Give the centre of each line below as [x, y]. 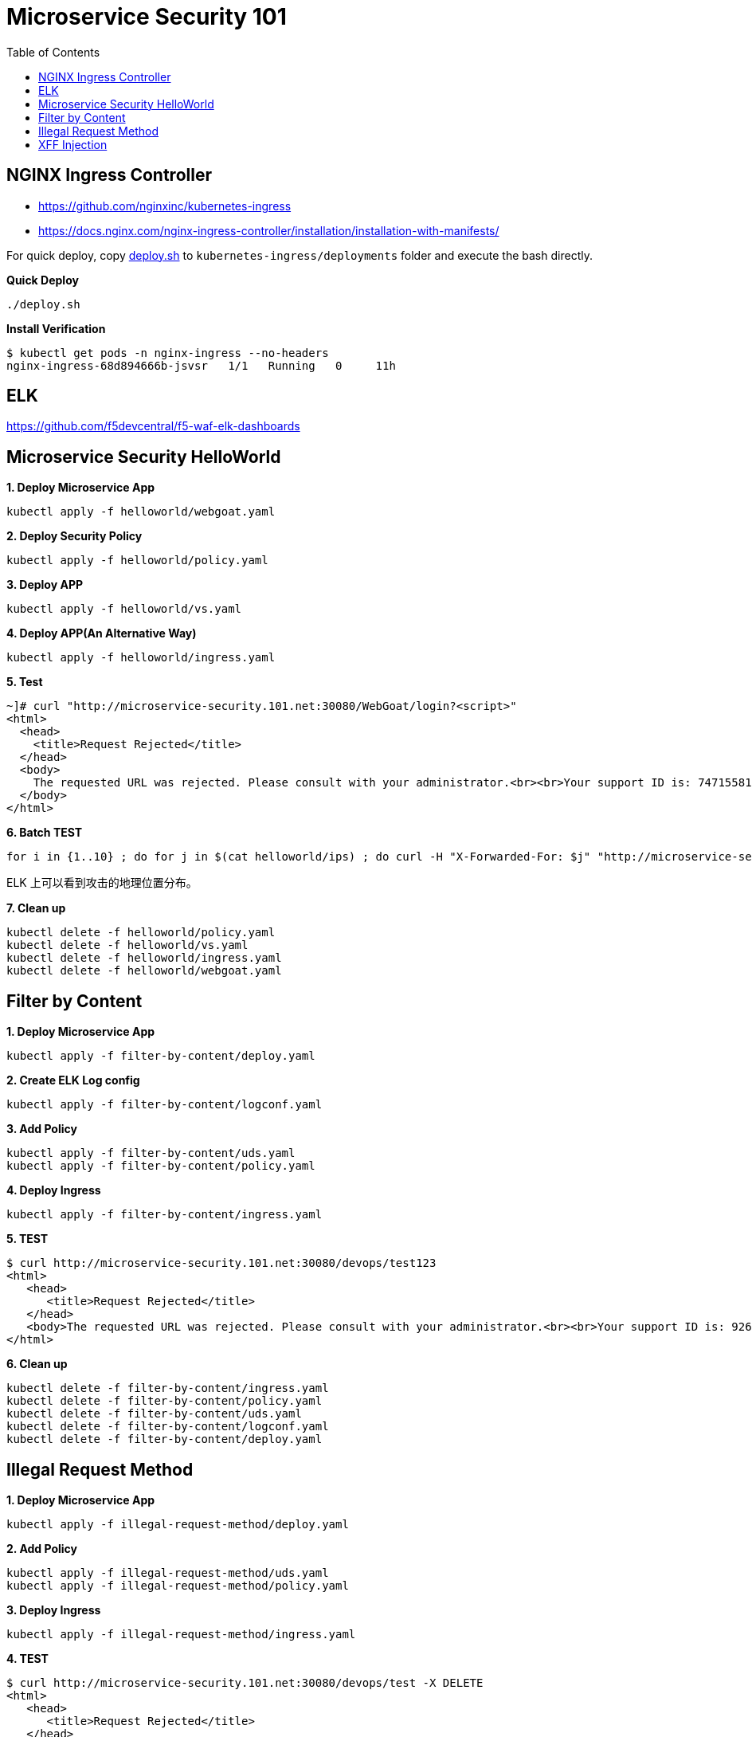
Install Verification [56, 328]
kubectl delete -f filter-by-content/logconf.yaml [168, 1427]
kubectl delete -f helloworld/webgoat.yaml [144, 971]
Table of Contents [53, 52]
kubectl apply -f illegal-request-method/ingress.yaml [181, 1634]
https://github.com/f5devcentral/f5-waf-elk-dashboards [153, 426]
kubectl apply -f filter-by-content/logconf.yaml [164, 1105]
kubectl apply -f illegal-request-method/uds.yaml [168, 1572]
